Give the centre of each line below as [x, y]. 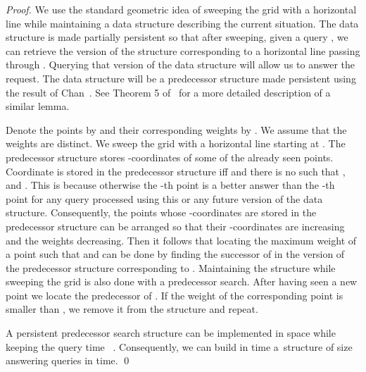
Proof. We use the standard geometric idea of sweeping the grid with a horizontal [181, 9]
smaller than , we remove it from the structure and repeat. [132, 309]
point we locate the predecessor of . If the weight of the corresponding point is [175, 295]
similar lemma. [38, 106]
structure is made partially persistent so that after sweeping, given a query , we [177, 37]
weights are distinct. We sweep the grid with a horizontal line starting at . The [176, 143]
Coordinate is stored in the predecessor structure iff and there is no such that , [176, 171]
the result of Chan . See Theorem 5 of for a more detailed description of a [168, 92]
